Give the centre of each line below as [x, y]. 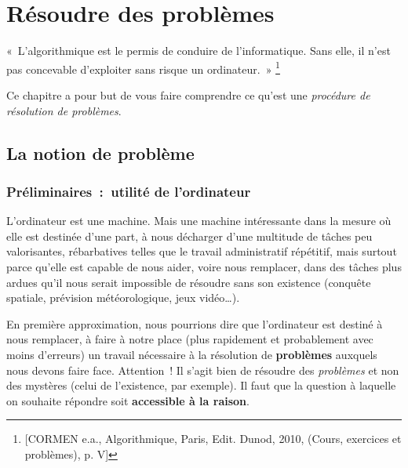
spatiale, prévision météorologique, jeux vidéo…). [123, 297]
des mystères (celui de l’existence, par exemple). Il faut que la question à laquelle [201, 385]
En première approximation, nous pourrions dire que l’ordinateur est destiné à [195, 323]
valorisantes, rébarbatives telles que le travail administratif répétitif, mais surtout [202, 251]
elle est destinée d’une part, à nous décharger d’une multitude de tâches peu [189, 236]
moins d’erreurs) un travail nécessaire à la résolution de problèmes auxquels [192, 354]
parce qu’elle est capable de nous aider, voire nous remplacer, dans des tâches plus [204, 266]
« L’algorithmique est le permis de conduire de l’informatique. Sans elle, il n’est [199, 51]
